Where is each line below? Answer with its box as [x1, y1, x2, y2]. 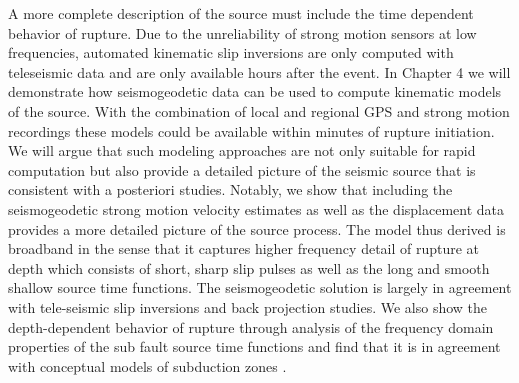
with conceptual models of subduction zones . [8, 355, 287, 376]
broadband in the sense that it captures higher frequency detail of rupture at [8, 238, 480, 259]
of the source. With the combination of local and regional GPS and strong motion [8, 100, 510, 121]
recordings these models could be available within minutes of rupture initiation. [8, 120, 495, 141]
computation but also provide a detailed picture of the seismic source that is [8, 159, 476, 180]
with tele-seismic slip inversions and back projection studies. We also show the [8, 296, 488, 317]
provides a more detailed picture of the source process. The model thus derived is [8, 218, 506, 239]
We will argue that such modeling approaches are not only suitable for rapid [8, 140, 476, 161]
